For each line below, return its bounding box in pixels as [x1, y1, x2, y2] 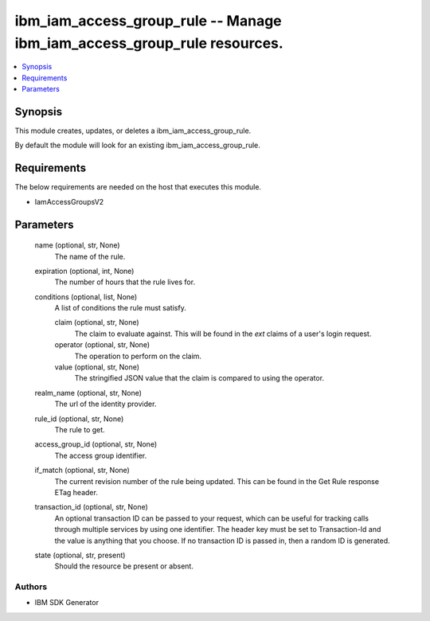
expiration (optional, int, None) [34, 266, 135, 275]
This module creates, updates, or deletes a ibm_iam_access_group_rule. [14, 126, 252, 135]
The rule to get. [54, 424, 105, 434]
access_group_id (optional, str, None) [34, 439, 158, 449]
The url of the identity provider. [54, 399, 157, 409]
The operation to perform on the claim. [74, 351, 202, 361]
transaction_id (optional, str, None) [34, 502, 149, 512]
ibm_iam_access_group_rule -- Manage [14, 12, 282, 29]
